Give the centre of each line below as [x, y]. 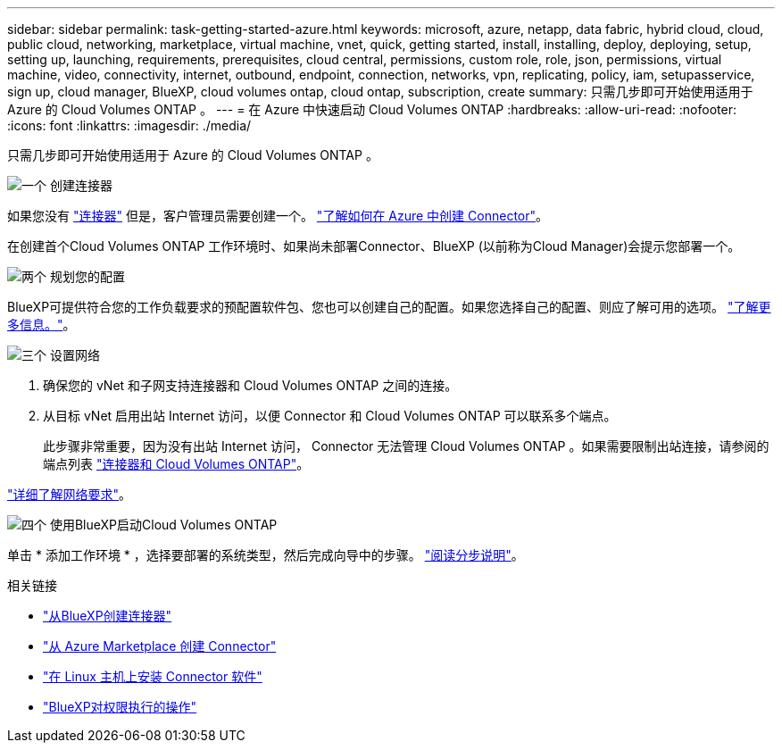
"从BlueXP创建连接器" [108, 616]
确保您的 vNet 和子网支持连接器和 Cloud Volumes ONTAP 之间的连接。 [250, 385]
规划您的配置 [87, 276]
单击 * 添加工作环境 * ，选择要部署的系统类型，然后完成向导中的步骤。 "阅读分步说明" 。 [266, 555]
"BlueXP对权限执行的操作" [120, 707]
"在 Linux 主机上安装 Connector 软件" [153, 676]
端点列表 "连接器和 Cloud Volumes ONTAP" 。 [176, 464]
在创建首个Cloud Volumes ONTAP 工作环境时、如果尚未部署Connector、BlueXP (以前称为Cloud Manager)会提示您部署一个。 [374, 246]
